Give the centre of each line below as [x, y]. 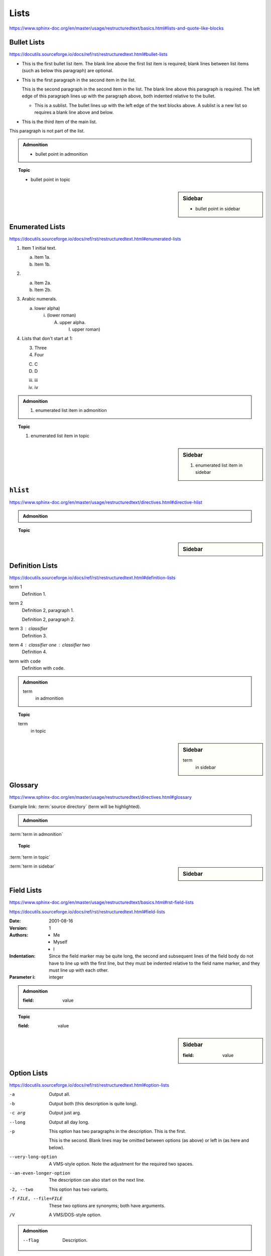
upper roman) [86, 329]
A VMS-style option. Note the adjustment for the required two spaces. [121, 1164]
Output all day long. [69, 1122]
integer [56, 977]
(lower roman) [61, 315]
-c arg [17, 1113]
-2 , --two [21, 1189]
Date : [15, 921]
